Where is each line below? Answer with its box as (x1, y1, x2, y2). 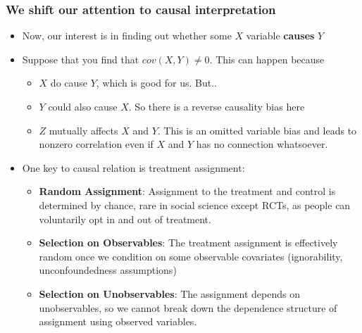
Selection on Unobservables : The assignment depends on (39, 286, 300, 301)
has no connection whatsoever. (196, 137, 328, 151)
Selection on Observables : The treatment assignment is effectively (39, 235, 338, 250)
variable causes (246, 28, 315, 43)
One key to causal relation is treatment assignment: (22, 160, 245, 175)
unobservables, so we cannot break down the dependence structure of (39, 300, 337, 315)
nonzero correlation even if (39, 137, 154, 151)
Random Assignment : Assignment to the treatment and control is (39, 184, 336, 199)
